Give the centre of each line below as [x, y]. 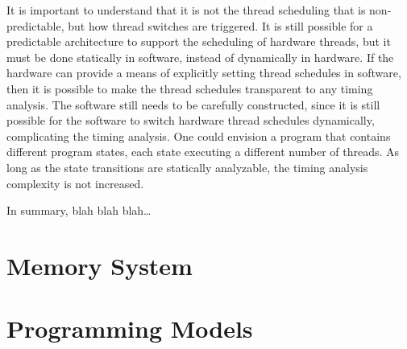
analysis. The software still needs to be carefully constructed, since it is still [193, 104]
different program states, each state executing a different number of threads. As [203, 152]
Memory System [100, 265]
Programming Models [130, 328]
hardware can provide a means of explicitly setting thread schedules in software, [204, 73]
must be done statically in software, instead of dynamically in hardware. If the [200, 57]
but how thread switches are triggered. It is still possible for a [220, 25]
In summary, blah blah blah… [79, 210]
